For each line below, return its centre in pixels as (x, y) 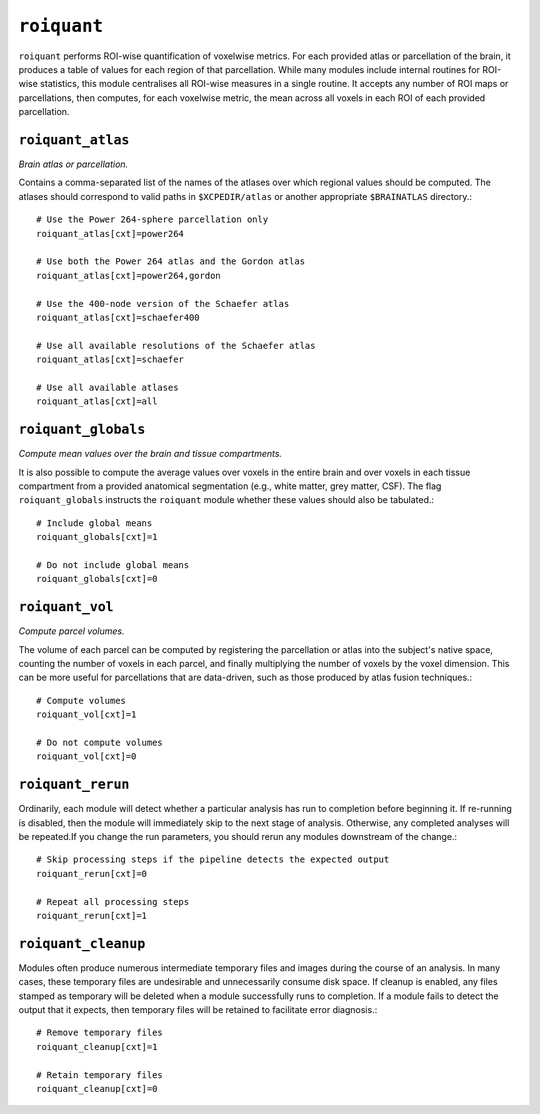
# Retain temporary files (100, 1074)
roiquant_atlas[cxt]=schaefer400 (118, 317)
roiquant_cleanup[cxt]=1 (97, 1046)
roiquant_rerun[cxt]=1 (92, 915)
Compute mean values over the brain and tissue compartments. (150, 454)
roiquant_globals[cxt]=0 (97, 579)
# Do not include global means (113, 564)
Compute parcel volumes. (71, 631)
